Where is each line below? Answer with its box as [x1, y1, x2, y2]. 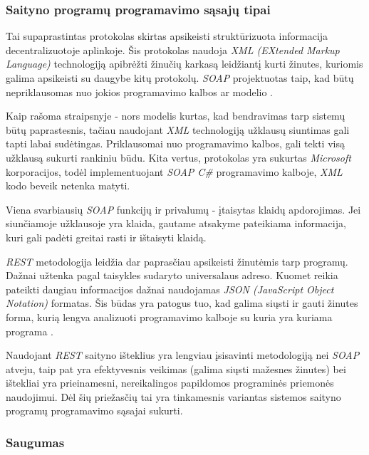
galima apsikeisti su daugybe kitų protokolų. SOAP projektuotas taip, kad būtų [6, 70, 354, 85]
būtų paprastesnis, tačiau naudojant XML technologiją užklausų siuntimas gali [6, 122, 350, 137]
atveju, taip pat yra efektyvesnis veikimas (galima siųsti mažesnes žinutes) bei [6, 361, 346, 376]
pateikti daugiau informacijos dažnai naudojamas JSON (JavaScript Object [6, 281, 334, 296]
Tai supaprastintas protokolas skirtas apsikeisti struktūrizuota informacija [6, 28, 328, 43]
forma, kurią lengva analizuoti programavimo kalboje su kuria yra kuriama [6, 309, 333, 324]
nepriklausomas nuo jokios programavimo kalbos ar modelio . [6, 84, 274, 99]
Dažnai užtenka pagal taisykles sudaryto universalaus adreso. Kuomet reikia [6, 268, 338, 283]
